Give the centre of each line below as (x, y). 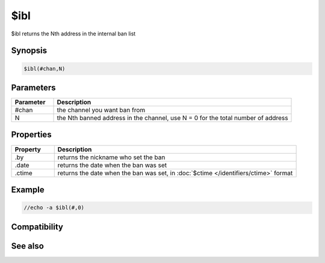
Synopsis (29, 51)
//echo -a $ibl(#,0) (54, 208)
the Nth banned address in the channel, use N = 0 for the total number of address (172, 118)
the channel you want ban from (101, 110)
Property (28, 149)
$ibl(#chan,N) (45, 68)
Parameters (33, 87)
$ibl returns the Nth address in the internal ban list (73, 34)
